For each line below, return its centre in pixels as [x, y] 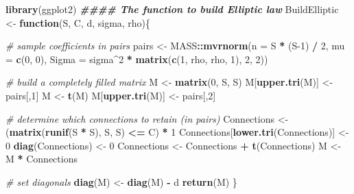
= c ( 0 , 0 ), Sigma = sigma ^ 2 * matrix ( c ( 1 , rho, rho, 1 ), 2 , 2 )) [137, 59]
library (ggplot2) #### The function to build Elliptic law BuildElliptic [172, 9]
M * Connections [42, 159]
